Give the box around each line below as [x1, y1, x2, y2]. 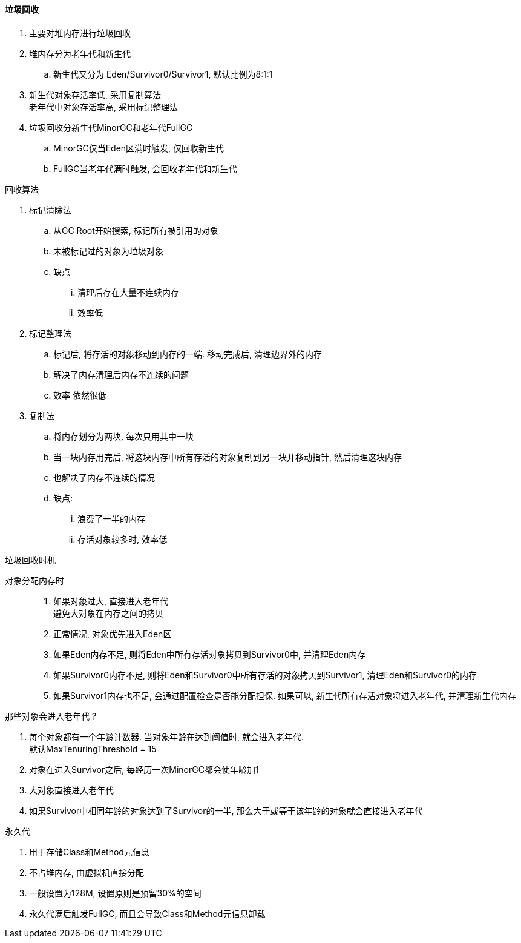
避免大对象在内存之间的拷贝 [53, 607, 163, 618]
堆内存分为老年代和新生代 [29, 48, 131, 59]
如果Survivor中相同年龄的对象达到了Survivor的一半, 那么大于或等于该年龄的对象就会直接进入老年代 [29, 805, 423, 816]
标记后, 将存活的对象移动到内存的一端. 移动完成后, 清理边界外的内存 [53, 348, 322, 359]
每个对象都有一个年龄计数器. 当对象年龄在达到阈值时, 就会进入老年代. [29, 731, 304, 742]
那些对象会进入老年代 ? [5, 710, 97, 721]
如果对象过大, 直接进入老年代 [53, 595, 168, 606]
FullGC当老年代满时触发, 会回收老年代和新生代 [53, 163, 237, 174]
